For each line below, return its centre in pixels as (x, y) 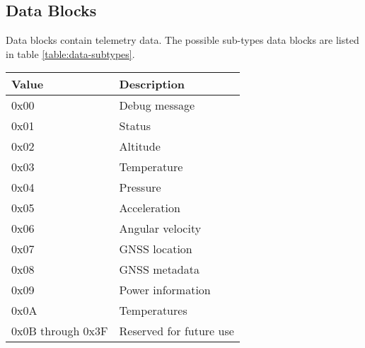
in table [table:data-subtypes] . (70, 53)
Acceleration (150, 208)
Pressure (140, 187)
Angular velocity (160, 228)
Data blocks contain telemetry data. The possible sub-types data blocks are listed (182, 40)
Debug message (157, 105)
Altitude (140, 146)
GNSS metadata (159, 269)
